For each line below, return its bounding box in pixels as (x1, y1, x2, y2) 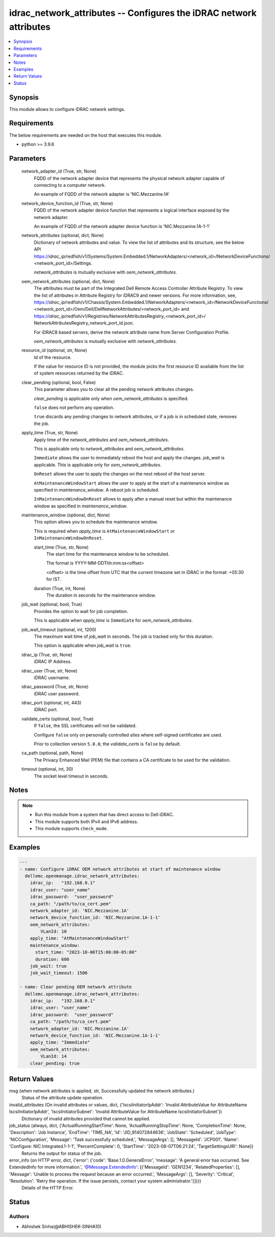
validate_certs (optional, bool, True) (21, 716, 94, 722)
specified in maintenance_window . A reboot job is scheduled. (34, 487, 159, 493)
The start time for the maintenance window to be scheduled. (46, 551, 170, 557)
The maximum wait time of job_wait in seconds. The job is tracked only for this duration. (34, 633, 214, 639)
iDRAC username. (34, 675, 70, 680)
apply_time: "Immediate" (30, 1040, 91, 1045)
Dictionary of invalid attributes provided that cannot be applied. (21, 1116, 150, 1122)
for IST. (46, 576, 61, 582)
